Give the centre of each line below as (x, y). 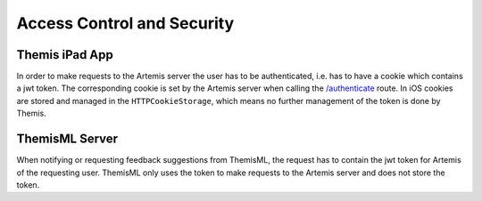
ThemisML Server (67, 139)
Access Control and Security (125, 23)
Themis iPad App (65, 55)
